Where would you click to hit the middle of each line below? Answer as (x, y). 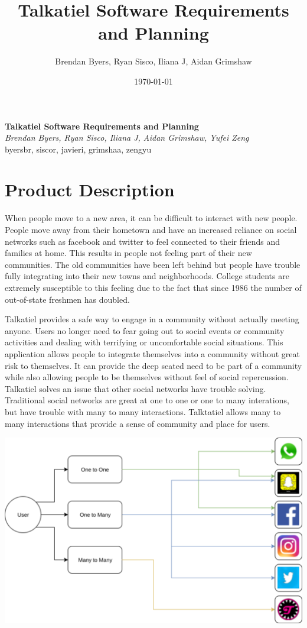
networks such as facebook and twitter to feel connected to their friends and (142, 241)
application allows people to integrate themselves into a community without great (153, 353)
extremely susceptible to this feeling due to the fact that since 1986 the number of (153, 287)
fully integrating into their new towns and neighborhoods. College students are (147, 276)
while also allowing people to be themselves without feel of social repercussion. (147, 377)
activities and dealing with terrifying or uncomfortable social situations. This (144, 342)
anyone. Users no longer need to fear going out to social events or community (145, 330)
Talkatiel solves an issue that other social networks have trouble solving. (135, 388)
